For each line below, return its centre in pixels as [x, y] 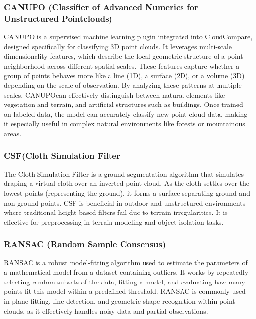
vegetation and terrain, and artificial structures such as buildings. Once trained [124, 104]
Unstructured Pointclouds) [58, 18]
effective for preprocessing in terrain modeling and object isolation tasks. [114, 222]
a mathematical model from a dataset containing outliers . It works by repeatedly [126, 272]
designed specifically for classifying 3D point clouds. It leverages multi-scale [118, 46]
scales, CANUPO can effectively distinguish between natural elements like [115, 94]
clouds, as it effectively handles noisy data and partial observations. [106, 310]
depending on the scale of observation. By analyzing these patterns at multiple [123, 85]
